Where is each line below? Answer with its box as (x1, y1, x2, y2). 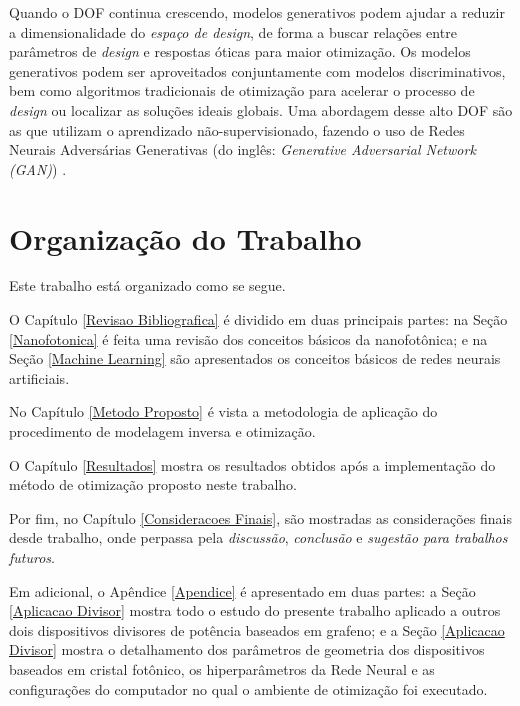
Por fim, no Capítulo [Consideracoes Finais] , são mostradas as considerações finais (9, 507, 512, 528)
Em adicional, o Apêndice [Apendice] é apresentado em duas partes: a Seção (9, 580, 476, 601)
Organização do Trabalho (9, 217, 362, 258)
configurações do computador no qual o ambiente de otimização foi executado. (9, 678, 488, 699)
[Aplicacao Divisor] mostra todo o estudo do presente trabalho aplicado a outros (9, 600, 501, 621)
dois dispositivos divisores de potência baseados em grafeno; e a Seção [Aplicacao (9, 619, 505, 640)
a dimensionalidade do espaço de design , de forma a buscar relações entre (9, 21, 457, 42)
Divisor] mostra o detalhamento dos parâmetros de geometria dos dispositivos (9, 639, 485, 660)
